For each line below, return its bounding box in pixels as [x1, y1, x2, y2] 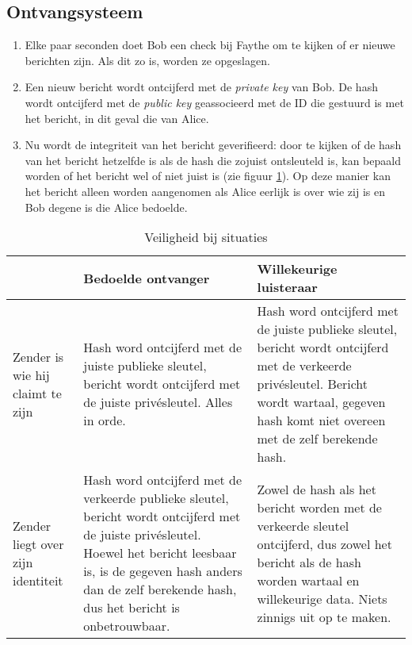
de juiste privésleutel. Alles [83, 393, 233, 412]
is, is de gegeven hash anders [83, 562, 242, 581]
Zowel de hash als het [257, 479, 376, 498]
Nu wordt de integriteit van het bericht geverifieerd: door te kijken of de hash [25, 136, 402, 153]
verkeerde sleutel [257, 516, 349, 535]
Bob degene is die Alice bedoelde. [25, 198, 188, 215]
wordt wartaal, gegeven [257, 393, 386, 412]
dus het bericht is [83, 598, 180, 617]
